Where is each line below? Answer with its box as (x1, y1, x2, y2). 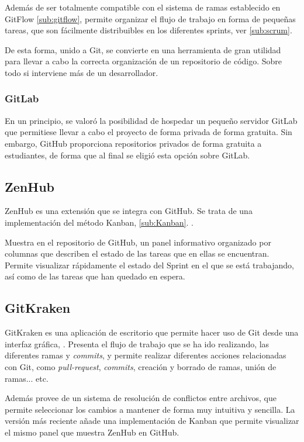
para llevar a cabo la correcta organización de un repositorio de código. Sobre (5, 55, 282, 67)
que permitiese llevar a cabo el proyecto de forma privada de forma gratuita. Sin (5, 126, 292, 138)
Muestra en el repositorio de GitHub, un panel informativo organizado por (5, 236, 271, 248)
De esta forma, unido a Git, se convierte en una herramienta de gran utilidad (5, 43, 281, 56)
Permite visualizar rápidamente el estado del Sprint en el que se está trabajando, (5, 258, 294, 271)
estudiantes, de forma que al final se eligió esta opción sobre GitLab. (5, 149, 250, 161)
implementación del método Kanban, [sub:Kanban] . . (5, 216, 194, 228)
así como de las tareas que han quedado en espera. (5, 270, 185, 282)
